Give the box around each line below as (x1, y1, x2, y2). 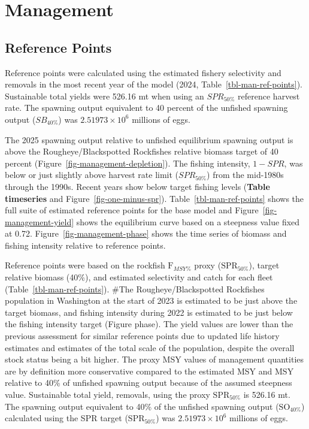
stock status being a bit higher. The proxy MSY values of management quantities (5, 353, 304, 365)
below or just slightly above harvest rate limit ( (5, 168, 179, 181)
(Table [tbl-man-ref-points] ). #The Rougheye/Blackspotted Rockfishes (5, 282, 265, 295)
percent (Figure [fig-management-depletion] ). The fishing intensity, (5, 156, 250, 169)
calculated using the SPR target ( (5, 412, 128, 424)
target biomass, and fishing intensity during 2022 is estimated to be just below (5, 306, 293, 318)
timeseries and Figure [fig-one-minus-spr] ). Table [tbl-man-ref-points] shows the (5, 192, 304, 204)
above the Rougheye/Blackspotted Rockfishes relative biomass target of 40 (5, 145, 278, 158)
